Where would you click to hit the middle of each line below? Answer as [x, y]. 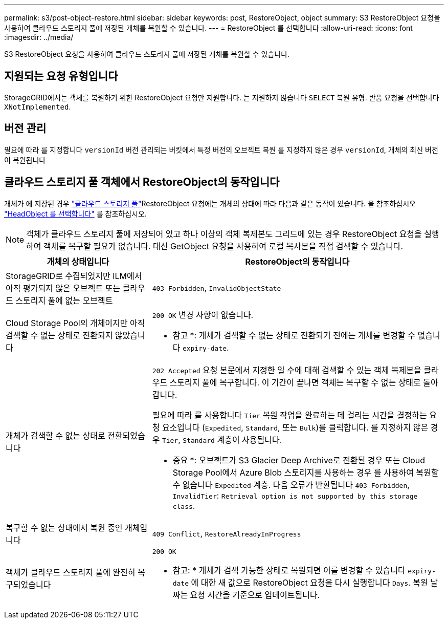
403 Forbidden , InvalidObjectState [217, 287]
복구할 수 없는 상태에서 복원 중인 [64, 528]
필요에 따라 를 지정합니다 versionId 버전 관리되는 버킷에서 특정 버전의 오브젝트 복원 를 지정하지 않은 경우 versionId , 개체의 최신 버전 [221, 149]
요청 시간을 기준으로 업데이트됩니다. [255, 595]
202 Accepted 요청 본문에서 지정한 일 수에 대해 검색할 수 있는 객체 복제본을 [287, 370]
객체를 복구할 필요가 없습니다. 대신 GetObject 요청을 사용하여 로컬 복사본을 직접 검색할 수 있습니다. [223, 246]
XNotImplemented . [38, 106]
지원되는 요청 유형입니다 [61, 76]
